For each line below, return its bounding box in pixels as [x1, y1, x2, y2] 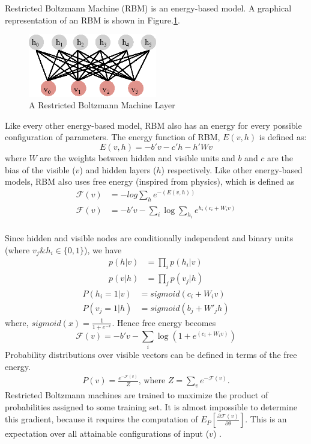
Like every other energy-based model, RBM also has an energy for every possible [5, 119, 302, 131]
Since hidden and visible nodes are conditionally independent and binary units [5, 232, 294, 244]
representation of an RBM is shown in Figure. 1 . [5, 13, 180, 26]
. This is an [245, 413, 287, 425]
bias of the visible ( [5, 163, 76, 176]
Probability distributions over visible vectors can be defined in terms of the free [5, 348, 297, 361]
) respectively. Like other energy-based [161, 163, 303, 176]
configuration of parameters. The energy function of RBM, [5, 131, 220, 143]
